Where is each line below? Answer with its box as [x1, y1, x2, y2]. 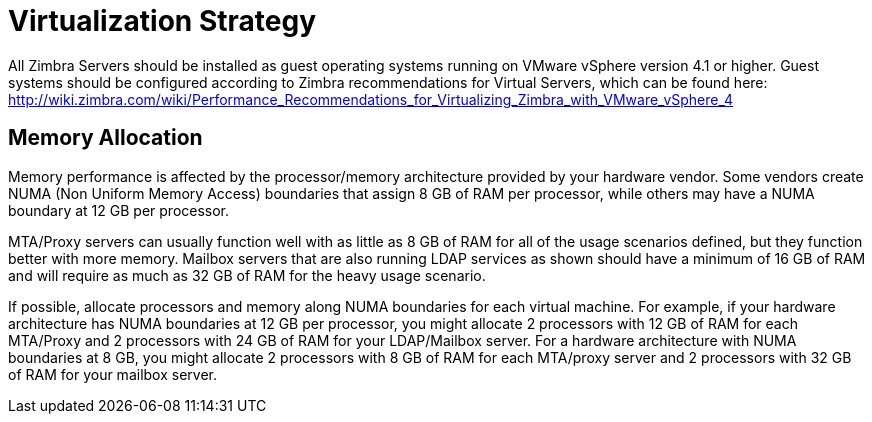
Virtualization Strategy [8, 4, 316, 38]
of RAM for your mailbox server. [8, 365, 217, 383]
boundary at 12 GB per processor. [8, 201, 230, 219]
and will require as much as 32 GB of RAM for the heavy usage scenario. [8, 266, 486, 284]
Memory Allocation [8, 125, 203, 151]
